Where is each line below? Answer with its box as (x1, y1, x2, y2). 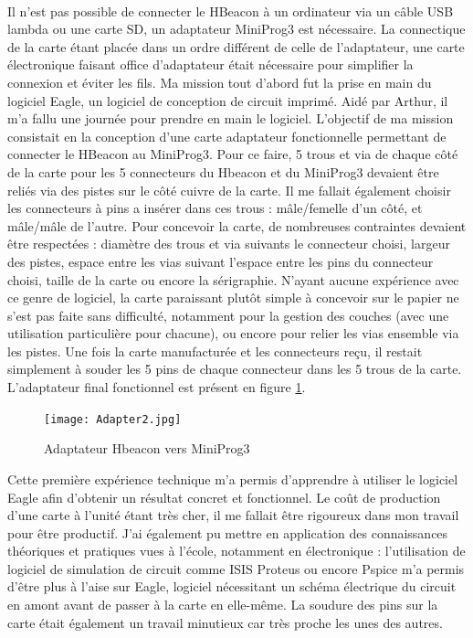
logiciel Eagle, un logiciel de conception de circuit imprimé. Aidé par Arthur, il (7, 90, 448, 110)
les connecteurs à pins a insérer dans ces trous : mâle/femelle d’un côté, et (7, 198, 423, 218)
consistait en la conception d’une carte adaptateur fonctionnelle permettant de (7, 126, 447, 145)
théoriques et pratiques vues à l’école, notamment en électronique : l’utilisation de (7, 541, 466, 560)
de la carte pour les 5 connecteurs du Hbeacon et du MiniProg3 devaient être (7, 162, 439, 181)
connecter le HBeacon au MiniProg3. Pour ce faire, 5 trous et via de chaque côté (7, 144, 458, 164)
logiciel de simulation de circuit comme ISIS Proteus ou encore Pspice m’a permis (7, 558, 465, 578)
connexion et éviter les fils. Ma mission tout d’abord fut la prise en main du (7, 72, 432, 91)
